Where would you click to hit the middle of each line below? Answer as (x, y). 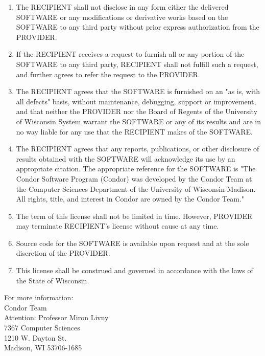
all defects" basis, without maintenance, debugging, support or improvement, (136, 101)
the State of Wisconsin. (53, 280)
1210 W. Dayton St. (35, 337)
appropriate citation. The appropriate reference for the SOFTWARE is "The (136, 169)
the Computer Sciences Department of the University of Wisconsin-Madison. (136, 188)
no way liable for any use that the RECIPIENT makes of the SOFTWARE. (134, 131)
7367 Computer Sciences (42, 328)
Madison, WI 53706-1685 (43, 348)
